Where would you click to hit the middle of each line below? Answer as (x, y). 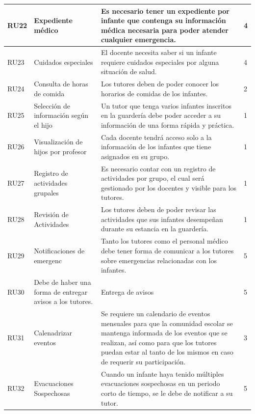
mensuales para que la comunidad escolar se (167, 323)
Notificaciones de (59, 250)
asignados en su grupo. (135, 156)
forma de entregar (61, 291)
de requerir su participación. (143, 361)
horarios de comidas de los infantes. (154, 93)
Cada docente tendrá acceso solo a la (156, 137)
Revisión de (51, 214)
